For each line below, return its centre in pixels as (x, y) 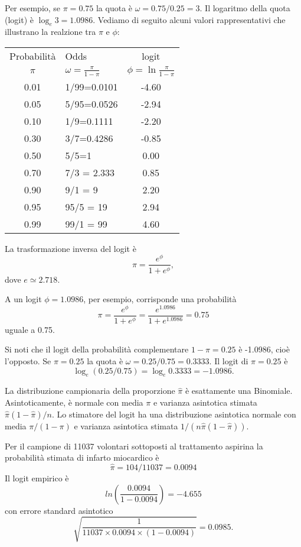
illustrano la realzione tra (50, 32)
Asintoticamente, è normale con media (74, 402)
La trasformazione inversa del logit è (71, 248)
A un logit (23, 299)
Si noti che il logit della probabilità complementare (97, 349)
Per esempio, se (33, 8)
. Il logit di (229, 361)
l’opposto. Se (28, 361)
